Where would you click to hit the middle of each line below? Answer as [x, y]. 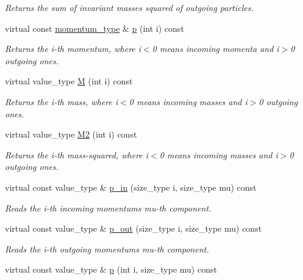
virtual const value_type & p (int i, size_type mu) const [111, 269]
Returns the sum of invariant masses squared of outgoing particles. [129, 7]
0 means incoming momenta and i [216, 49]
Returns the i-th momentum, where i [73, 49]
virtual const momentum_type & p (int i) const [94, 28]
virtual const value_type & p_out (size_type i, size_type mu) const [134, 228]
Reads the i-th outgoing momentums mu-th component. [107, 249]
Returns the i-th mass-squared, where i [77, 154]
